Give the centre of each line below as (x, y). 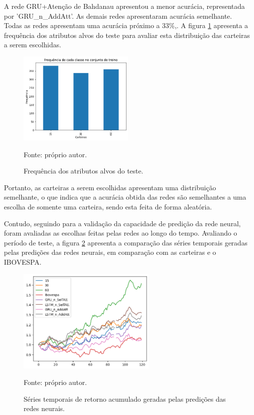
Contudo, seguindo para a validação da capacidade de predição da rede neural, (122, 223)
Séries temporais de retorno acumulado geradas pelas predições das (125, 398)
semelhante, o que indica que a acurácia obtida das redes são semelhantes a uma (125, 197)
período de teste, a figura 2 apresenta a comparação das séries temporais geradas (126, 242)
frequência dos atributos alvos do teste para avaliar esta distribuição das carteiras (127, 35)
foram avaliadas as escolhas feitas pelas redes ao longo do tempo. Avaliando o (121, 233)
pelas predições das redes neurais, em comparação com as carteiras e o (110, 252)
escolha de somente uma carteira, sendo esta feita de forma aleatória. (108, 207)
